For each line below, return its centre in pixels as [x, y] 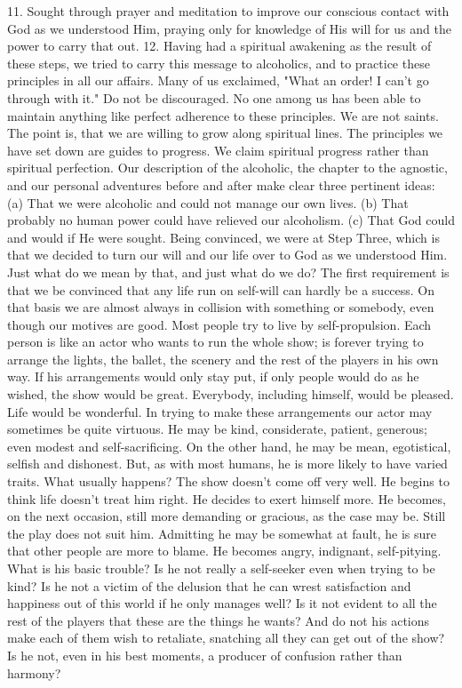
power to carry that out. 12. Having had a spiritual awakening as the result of [219, 46]
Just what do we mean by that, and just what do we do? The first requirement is [228, 272]
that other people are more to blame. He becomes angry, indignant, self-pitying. [224, 551]
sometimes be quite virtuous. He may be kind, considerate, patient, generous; [217, 429]
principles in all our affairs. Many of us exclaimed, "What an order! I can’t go [218, 80]
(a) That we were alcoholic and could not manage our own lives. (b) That [208, 202]
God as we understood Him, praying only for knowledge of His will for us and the [229, 28]
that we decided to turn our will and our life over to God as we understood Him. [227, 255]
